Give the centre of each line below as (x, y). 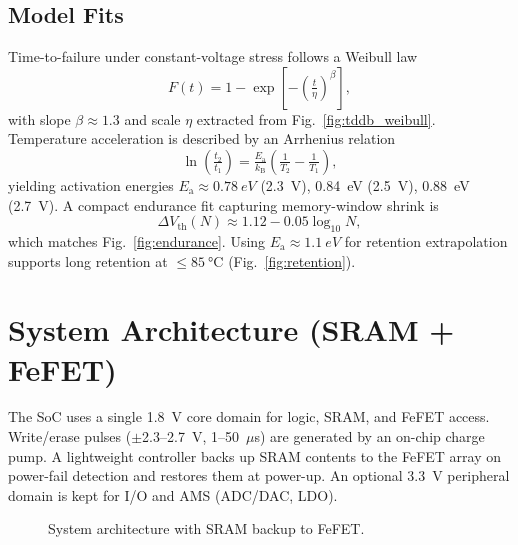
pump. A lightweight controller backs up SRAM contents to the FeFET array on (255, 455)
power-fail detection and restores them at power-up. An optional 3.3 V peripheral (259, 475)
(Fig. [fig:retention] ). (292, 260)
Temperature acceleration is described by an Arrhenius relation (202, 138)
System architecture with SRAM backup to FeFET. (206, 528)
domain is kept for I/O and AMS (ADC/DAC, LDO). (173, 494)
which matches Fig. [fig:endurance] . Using (137, 240)
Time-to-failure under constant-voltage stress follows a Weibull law (213, 56)
